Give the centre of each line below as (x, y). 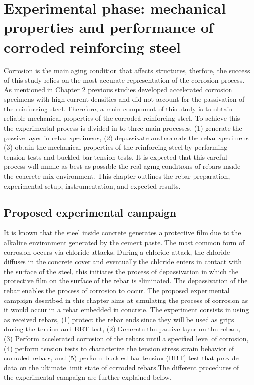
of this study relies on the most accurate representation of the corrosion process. (124, 80)
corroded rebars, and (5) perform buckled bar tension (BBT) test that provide (121, 358)
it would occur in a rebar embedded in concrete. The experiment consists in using (127, 310)
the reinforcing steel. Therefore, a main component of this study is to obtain (118, 108)
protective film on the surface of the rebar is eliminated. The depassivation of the (126, 281)
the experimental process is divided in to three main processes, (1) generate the (123, 128)
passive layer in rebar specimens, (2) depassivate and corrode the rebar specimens (126, 137)
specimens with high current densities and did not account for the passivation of (124, 99)
